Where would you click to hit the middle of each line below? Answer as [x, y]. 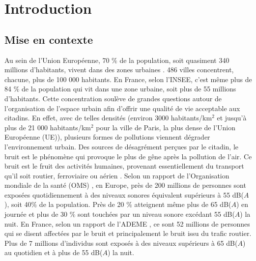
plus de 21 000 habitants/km [48, 127]
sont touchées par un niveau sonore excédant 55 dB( [156, 214]
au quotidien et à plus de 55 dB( [54, 252]
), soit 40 [18, 204]
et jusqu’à [232, 118]
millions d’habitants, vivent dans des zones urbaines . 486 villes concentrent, [119, 70]
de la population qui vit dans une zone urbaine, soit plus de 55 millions [129, 89]
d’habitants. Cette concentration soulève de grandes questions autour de [113, 98]
